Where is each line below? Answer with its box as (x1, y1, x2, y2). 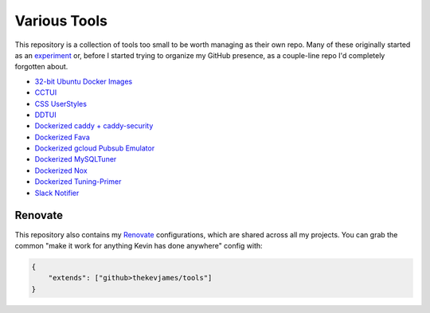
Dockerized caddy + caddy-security (34, 121, 154, 131)
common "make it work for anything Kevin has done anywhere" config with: (14, 241, 263, 250)
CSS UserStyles (34, 99, 88, 108)
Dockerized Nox (34, 166, 88, 175)
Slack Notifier (34, 188, 80, 198)
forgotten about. (14, 62, 68, 72)
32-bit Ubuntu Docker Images (34, 76, 133, 86)
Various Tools (14, 12, 107, 29)
